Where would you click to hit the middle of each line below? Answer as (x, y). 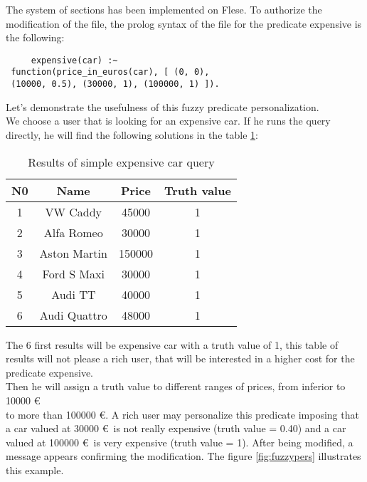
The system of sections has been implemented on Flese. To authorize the (164, 9)
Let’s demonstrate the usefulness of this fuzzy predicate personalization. (163, 106)
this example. (35, 470)
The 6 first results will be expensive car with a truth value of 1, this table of (172, 344)
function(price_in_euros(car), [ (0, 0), (110, 72)
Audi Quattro (73, 315)
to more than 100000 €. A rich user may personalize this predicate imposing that (182, 414)
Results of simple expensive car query (121, 162)
